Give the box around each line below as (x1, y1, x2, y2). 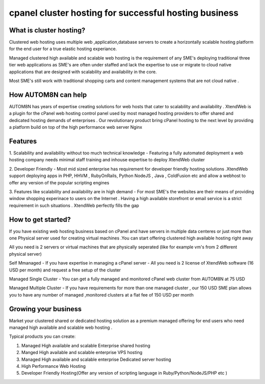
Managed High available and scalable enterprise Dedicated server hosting (21, 356, 171, 362)
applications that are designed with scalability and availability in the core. (9, 69, 157, 75)
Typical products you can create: (9, 333, 76, 339)
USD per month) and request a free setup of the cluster (9, 267, 121, 273)
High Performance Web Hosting (21, 363, 86, 369)
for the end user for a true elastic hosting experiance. (9, 46, 117, 52)
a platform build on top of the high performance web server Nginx (9, 124, 142, 130)
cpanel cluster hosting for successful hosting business (9, 7, 239, 18)
